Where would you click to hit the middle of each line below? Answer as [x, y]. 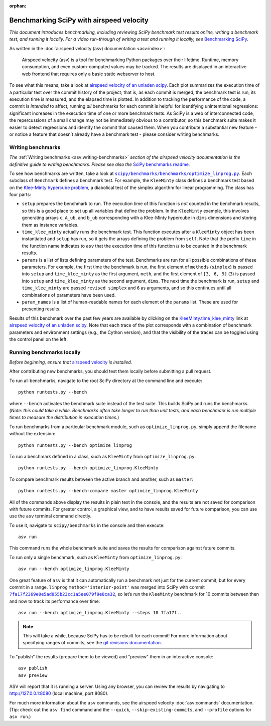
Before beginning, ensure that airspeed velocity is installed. [71, 362]
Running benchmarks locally [45, 352]
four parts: [20, 195]
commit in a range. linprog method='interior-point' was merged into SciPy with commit [107, 587]
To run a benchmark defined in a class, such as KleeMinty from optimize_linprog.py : [102, 456]
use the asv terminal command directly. [50, 516]
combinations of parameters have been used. [69, 295]
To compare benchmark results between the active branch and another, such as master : [101, 479]
